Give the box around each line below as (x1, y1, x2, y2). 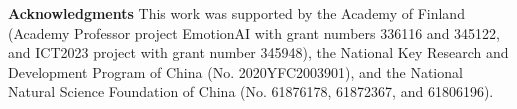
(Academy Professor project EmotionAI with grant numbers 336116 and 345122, (8, 22, 500, 43)
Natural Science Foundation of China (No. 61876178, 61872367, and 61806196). (8, 81, 494, 102)
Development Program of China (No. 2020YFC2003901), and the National (8, 61, 463, 82)
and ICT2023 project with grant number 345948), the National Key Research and (8, 42, 509, 63)
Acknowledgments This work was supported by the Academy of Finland (8, 3, 465, 23)
